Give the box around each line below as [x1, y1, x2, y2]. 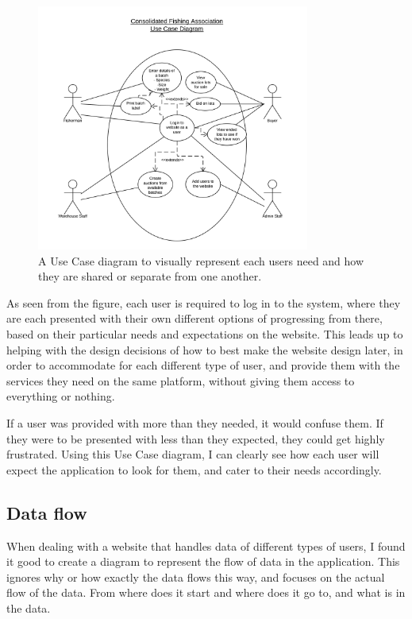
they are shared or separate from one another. [38, 268, 262, 284]
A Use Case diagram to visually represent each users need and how [38, 252, 364, 269]
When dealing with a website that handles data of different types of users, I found [6, 537, 406, 554]
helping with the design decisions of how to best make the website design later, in [6, 341, 403, 358]
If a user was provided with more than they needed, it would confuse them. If [6, 415, 383, 431]
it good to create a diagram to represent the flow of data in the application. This [6, 553, 400, 570]
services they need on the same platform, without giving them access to [6, 372, 355, 389]
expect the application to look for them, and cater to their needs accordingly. [6, 461, 382, 478]
